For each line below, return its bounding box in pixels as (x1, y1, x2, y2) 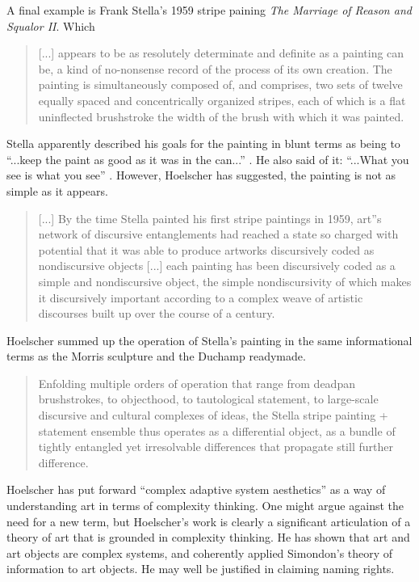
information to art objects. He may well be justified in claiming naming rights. (6, 560, 395, 577)
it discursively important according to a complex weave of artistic (38, 289, 363, 306)
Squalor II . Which (6, 17, 95, 34)
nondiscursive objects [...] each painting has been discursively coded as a (38, 257, 396, 274)
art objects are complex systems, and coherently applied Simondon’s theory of (6, 544, 393, 561)
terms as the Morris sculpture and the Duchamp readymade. (6, 348, 306, 365)
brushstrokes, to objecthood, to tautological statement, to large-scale (38, 390, 379, 407)
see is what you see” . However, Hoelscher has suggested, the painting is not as (6, 167, 396, 183)
